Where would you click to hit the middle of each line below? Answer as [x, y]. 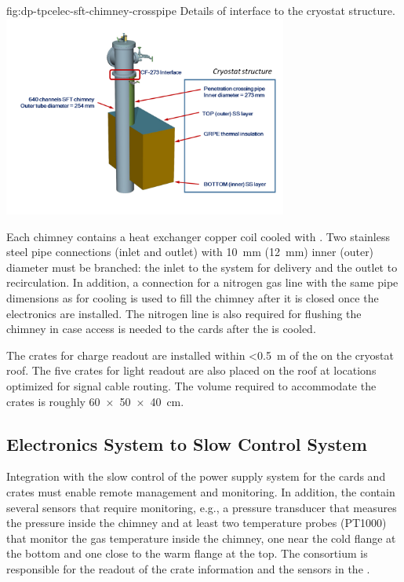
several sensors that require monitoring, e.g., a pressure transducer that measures [202, 507]
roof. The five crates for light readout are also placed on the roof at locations [191, 370]
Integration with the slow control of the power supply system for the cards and [196, 476]
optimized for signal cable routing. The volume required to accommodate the [191, 385]
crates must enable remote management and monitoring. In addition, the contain [201, 491]
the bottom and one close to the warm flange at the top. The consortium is [187, 553]
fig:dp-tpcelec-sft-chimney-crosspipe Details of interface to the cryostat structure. [201, 10]
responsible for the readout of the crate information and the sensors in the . [188, 568]
